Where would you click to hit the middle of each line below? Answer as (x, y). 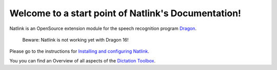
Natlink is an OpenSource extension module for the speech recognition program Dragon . (103, 28)
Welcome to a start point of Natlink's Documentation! (125, 13)
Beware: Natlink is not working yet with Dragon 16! (75, 40)
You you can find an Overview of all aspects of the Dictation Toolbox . (83, 60)
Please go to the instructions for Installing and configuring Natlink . (80, 51)
